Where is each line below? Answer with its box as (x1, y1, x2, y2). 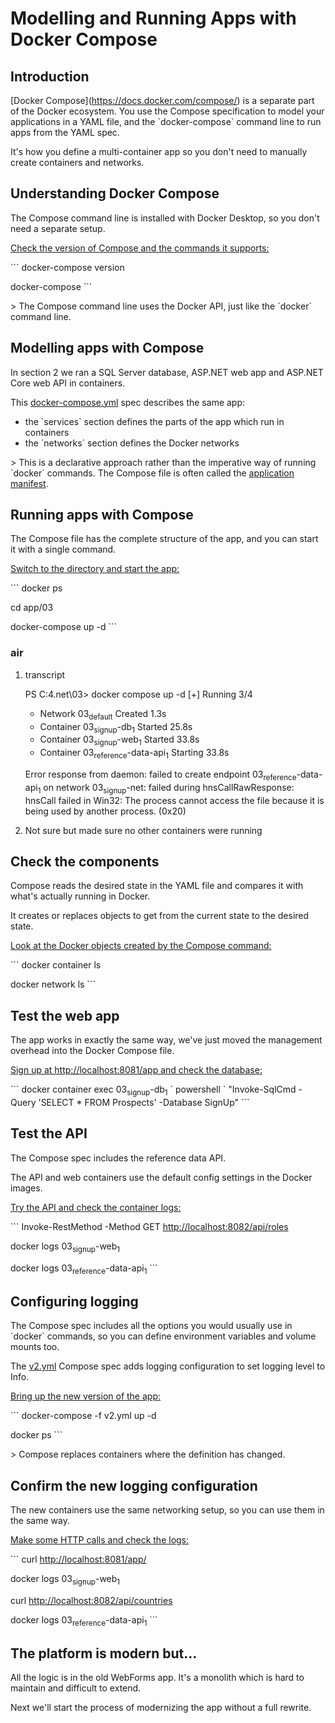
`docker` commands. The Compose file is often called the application (10, 467, 295, 479)
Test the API (10, 1125, 88, 1142)
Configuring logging (10, 1293, 139, 1310)
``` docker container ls (10, 959, 102, 971)
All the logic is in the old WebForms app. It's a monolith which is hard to (10, 1672, 305, 1684)
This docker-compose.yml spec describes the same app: (10, 396, 246, 408)
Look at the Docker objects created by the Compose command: (10, 940, 272, 952)
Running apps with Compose (10, 507, 194, 524)
